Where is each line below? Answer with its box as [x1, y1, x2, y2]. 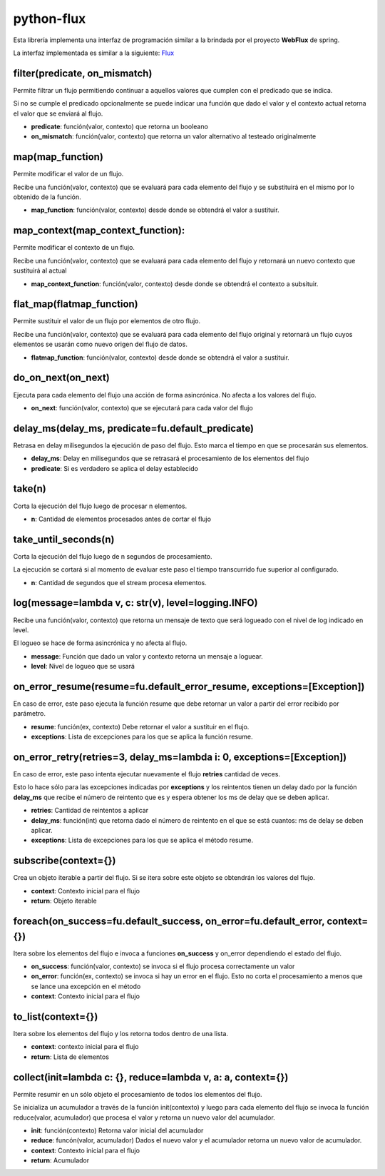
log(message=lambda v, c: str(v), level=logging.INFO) [13, 597, 258, 609]
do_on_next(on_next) [13, 372, 110, 384]
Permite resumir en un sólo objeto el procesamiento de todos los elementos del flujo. [13, 1090, 263, 1098]
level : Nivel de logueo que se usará [31, 662, 135, 671]
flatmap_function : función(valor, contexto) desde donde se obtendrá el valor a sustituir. [31, 353, 290, 362]
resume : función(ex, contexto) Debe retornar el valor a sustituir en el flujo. [31, 722, 250, 731]
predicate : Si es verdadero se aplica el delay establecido [31, 464, 199, 472]
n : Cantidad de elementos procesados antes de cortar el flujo [31, 514, 212, 523]
